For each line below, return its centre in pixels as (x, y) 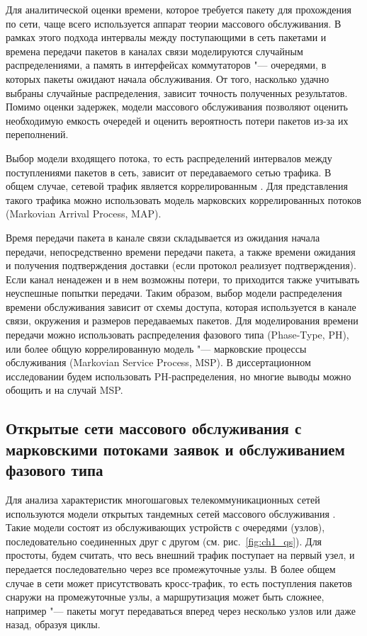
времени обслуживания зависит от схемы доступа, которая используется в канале (181, 306)
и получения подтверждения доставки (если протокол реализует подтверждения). (181, 265)
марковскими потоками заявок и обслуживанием (175, 449)
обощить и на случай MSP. (64, 390)
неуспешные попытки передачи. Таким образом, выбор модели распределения (174, 293)
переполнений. (37, 134)
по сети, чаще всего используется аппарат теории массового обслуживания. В (174, 23)
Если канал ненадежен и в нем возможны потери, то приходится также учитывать (183, 279)
